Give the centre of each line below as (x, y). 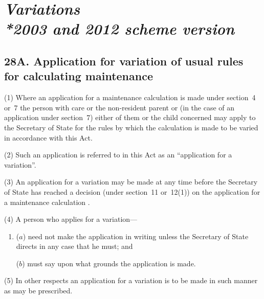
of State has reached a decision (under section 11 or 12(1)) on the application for (132, 191)
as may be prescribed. (38, 291)
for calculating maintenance (79, 76)
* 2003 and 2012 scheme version (119, 29)
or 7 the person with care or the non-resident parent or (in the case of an (119, 107)
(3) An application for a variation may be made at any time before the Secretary (131, 182)
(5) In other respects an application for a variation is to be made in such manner (131, 280)
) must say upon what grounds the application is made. (109, 263)
